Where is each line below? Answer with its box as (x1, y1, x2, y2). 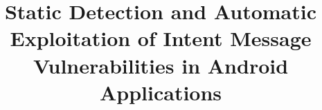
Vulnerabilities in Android (33, 51, 289, 79)
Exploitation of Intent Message (10, 24, 312, 52)
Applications (99, 78, 222, 106)
